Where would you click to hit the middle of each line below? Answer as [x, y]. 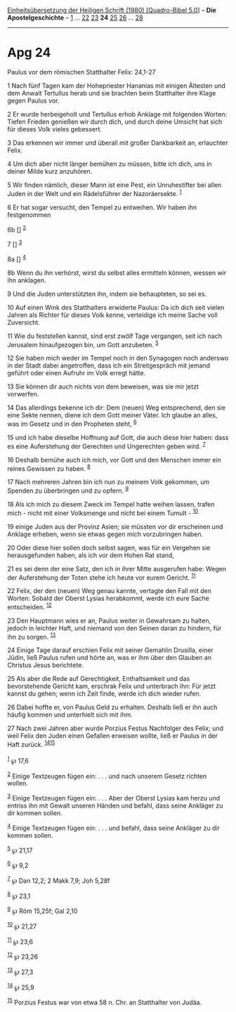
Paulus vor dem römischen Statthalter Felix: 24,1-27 [81, 72]
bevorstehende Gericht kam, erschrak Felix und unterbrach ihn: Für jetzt [112, 686]
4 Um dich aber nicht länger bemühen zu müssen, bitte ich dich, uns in [110, 164]
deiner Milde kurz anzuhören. [50, 171]
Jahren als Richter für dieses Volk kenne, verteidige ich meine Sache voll [112, 315]
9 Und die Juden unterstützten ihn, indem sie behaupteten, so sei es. [107, 294]
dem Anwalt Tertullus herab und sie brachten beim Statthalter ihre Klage [112, 93]
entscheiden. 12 [29, 606]
